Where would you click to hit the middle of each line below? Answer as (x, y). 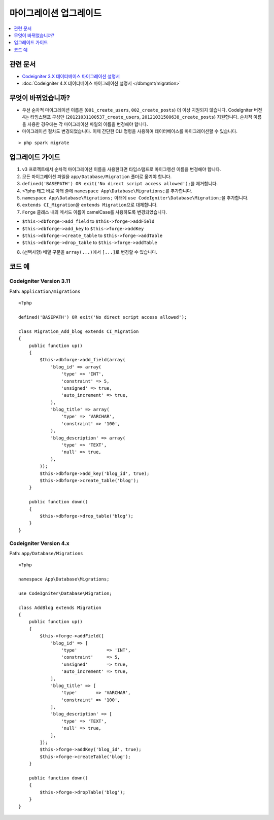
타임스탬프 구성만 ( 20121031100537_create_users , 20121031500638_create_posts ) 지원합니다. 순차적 (141, 117)
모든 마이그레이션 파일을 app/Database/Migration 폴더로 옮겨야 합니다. (97, 176)
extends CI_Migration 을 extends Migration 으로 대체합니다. (90, 205)
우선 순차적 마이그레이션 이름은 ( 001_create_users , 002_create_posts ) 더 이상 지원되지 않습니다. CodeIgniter (138, 110)
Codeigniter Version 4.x (39, 543)
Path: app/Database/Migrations (46, 553)
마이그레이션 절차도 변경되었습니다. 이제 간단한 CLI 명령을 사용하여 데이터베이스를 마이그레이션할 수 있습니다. (130, 131)
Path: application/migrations (45, 291)
